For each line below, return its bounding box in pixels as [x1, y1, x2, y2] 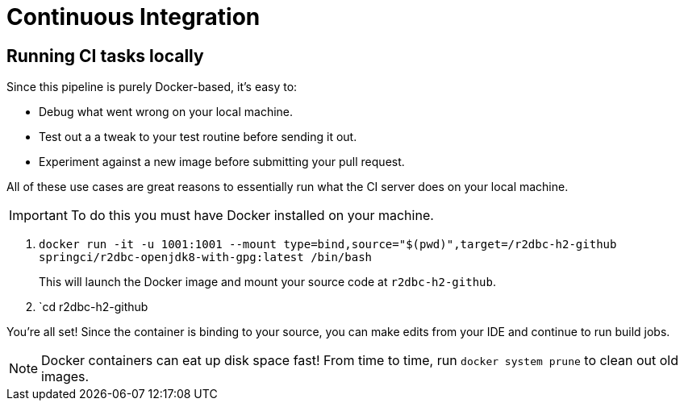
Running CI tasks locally [6, 45, 204, 66]
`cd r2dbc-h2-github [39, 300, 148, 314]
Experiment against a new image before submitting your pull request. [39, 155, 405, 169]
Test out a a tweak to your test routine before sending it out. [39, 130, 357, 144]
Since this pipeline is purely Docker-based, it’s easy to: [6, 80, 298, 94]
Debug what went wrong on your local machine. [39, 105, 294, 119]
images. [41, 368, 90, 385]
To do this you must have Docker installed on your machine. [70, 207, 434, 224]
